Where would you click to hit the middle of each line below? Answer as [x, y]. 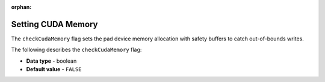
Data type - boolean [51, 61]
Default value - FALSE [54, 69]
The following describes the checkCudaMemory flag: [76, 50]
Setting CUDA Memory [54, 24]
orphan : [21, 7]
